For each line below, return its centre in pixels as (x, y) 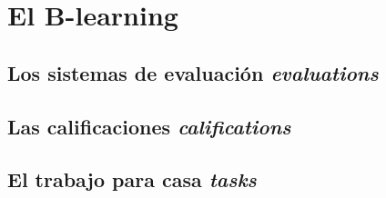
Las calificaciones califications (149, 126)
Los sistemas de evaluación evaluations (193, 72)
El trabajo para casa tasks (132, 179)
